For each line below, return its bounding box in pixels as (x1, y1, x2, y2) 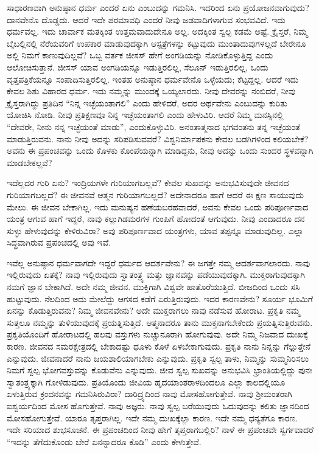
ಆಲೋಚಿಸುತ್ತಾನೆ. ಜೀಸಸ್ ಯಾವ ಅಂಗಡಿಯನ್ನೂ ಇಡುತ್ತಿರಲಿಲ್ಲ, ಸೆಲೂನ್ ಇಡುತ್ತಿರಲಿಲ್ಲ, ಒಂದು (7, 60, 268, 73)
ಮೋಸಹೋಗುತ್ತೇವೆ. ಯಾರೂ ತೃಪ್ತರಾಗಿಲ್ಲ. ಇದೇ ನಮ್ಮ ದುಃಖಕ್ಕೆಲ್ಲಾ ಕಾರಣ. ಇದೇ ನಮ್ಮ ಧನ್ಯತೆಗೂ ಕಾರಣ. (7, 411, 298, 424)
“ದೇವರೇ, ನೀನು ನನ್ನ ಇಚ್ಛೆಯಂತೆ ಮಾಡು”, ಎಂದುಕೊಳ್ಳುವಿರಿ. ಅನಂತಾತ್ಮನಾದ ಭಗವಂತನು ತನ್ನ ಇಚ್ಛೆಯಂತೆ (7, 120, 301, 133)
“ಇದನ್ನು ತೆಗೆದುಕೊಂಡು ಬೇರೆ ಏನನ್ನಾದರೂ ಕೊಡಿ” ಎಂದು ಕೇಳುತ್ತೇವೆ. (7, 435, 202, 448)
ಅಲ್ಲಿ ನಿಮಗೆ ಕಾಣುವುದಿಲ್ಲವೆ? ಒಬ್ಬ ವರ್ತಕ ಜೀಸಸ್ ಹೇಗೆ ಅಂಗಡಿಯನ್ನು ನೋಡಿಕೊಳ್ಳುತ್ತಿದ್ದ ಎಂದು (7, 49, 273, 61)
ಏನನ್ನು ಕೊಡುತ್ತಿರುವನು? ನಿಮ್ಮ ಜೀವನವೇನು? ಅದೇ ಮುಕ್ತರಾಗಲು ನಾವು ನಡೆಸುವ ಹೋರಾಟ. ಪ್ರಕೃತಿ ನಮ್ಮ (7, 304, 300, 317)
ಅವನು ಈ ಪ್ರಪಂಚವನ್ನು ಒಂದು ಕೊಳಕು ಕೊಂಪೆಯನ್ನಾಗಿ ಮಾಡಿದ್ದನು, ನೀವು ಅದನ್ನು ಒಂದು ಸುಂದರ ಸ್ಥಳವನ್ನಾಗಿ (7, 144, 314, 157)
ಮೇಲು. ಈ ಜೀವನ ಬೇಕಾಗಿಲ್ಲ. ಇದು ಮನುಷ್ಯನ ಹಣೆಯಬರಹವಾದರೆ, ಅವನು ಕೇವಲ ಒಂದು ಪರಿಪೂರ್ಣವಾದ (7, 200, 309, 213)
